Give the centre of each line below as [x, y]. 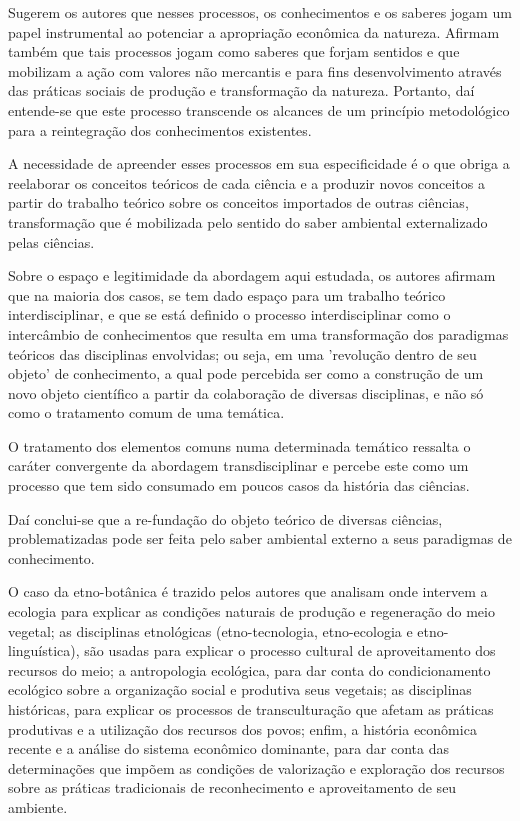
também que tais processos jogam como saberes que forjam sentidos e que [234, 51]
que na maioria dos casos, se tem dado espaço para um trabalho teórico [227, 294]
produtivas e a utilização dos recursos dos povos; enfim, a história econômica [242, 728]
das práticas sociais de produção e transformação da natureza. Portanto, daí [241, 90]
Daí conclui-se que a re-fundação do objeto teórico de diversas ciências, [225, 518]
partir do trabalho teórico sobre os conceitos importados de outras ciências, [238, 202]
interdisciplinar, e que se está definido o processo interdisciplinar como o [229, 314]
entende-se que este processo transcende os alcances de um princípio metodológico [259, 109]
